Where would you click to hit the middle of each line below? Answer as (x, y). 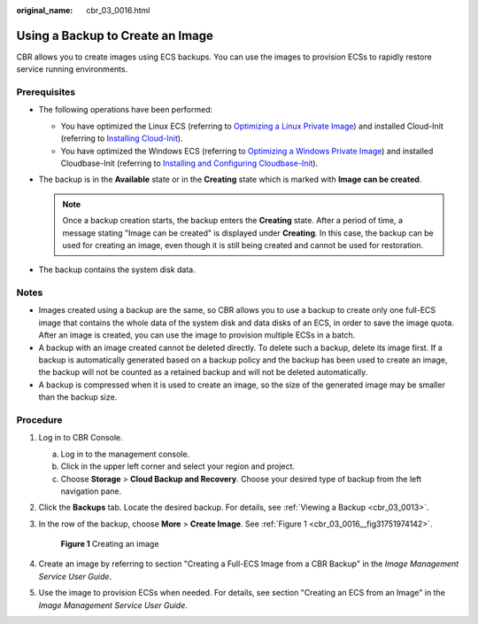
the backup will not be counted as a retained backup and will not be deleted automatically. (203, 372)
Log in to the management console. (125, 454)
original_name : (45, 10)
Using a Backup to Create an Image (115, 35)
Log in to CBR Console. (81, 438)
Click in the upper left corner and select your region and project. (178, 466)
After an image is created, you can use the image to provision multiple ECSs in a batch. (197, 335)
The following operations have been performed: (126, 110)
